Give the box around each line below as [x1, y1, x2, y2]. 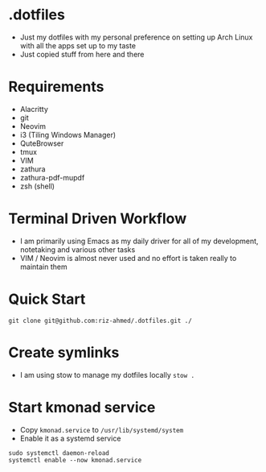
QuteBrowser [19, 139, 64, 148]
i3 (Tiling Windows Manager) [19, 130, 117, 139]
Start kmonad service [8, 398, 156, 416]
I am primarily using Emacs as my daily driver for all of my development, [19, 236, 259, 246]
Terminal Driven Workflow [8, 209, 187, 228]
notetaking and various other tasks [19, 244, 136, 255]
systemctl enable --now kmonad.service [8, 456, 142, 464]
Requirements [8, 78, 104, 96]
